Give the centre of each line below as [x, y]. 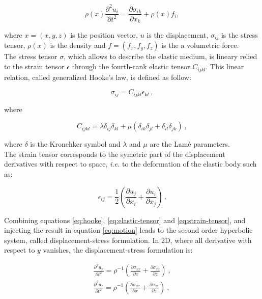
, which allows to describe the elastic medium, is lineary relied [161, 56]
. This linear [225, 66]
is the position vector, [104, 35]
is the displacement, [178, 35]
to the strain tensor [34, 66]
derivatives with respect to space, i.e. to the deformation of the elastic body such [130, 164]
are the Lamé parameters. [190, 144]
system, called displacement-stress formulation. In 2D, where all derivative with [128, 240]
